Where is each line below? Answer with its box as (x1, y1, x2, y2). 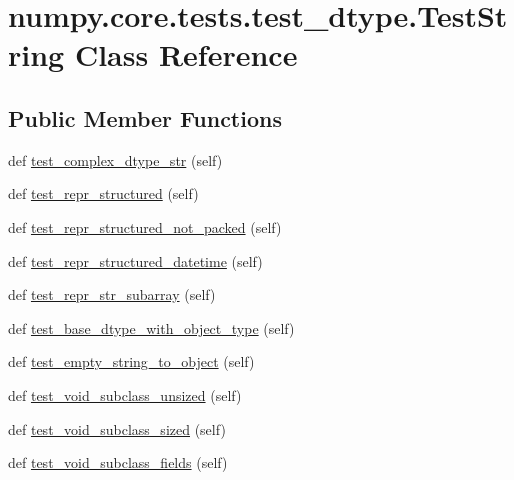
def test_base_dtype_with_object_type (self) (8, 317, 295, 338)
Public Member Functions (8, 102, 282, 133)
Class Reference (74, 34, 298, 75)
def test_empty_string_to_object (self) (8, 351, 255, 372)
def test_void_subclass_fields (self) (8, 452, 228, 473)
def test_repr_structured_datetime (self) (8, 250, 263, 271)
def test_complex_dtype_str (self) (8, 149, 223, 170)
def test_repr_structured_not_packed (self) (8, 216, 282, 237)
